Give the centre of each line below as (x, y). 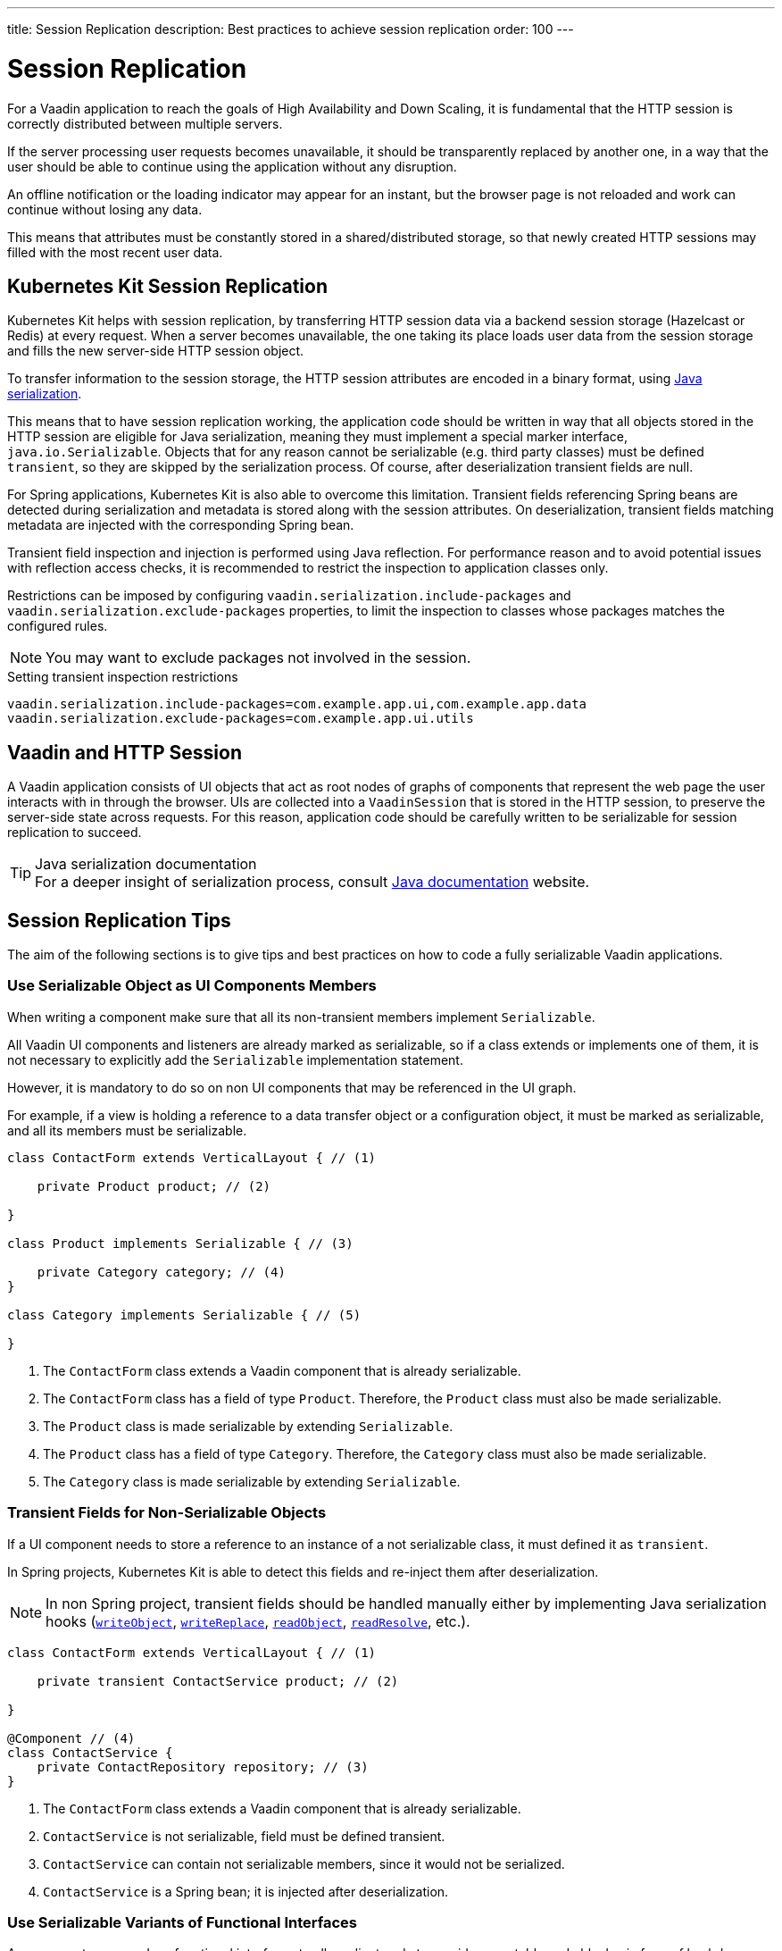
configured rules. (58, 626)
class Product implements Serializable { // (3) (180, 1243)
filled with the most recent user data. (115, 252)
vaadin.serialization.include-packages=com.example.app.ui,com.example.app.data (297, 704)
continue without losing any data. (105, 209)
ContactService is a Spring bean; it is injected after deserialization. (246, 1891)
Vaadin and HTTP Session (125, 752)
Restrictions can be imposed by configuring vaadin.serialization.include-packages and (289, 596)
